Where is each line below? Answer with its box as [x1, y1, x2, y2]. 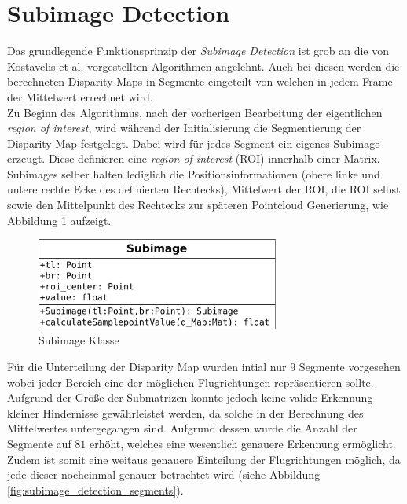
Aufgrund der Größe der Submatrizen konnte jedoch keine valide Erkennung [7, 389, 373, 406]
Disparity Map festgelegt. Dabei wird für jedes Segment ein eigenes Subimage [7, 134, 380, 151]
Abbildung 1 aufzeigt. [7, 212, 112, 228]
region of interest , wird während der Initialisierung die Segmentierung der [7, 120, 361, 136]
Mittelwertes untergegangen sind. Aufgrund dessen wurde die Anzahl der [7, 420, 357, 436]
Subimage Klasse [38, 332, 119, 348]
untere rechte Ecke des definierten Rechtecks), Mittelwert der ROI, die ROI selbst [7, 181, 401, 197]
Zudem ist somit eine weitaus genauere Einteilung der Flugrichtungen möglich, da [7, 451, 401, 467]
